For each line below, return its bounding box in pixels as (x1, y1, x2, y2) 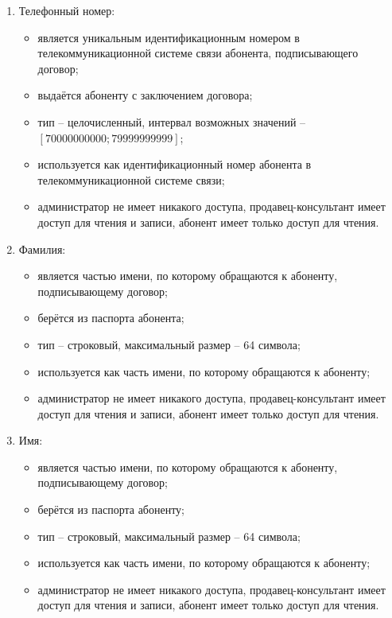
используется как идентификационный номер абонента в (37, 156, 312, 173)
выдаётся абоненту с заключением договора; (37, 87, 253, 103)
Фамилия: (18, 240, 66, 257)
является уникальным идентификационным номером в (37, 29, 300, 45)
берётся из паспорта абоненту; (37, 501, 185, 518)
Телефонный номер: (18, 2, 115, 18)
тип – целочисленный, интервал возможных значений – (37, 113, 306, 130)
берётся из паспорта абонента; (37, 309, 184, 326)
